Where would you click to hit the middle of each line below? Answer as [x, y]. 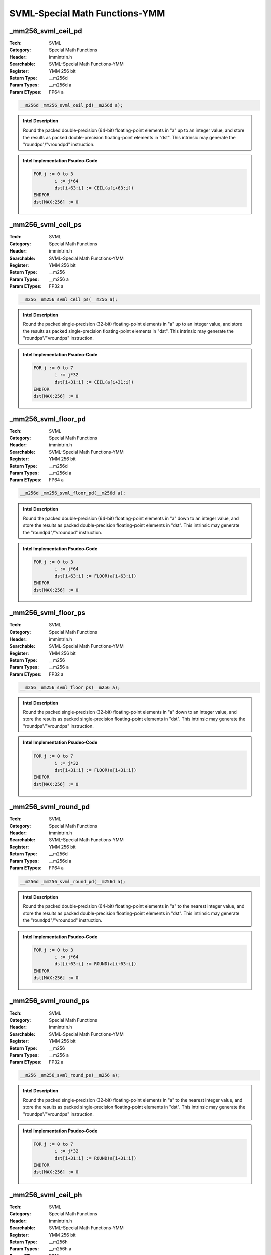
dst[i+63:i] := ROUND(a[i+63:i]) [96, 964]
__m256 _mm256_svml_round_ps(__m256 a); [70, 1075]
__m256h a [60, 1249]
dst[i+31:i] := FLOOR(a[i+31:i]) [96, 770]
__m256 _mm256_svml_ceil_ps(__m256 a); [69, 299]
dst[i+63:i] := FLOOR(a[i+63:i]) [96, 576]
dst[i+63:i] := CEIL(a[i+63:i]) [94, 188]
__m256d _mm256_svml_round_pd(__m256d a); [73, 882]
